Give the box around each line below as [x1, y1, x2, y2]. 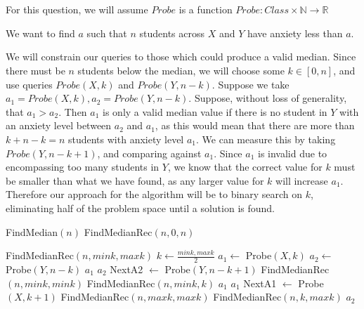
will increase [275, 173, 328, 188]
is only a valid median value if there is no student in [103, 104, 327, 119]
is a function [178, 2, 233, 17]
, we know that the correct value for [167, 159, 323, 174]
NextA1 [243, 275, 277, 290]
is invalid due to [258, 145, 327, 160]
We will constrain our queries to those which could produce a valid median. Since [6, 49, 356, 64]
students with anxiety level [67, 131, 184, 146]
